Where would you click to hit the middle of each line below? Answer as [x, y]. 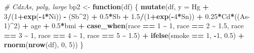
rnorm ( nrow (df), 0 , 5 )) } [44, 44]
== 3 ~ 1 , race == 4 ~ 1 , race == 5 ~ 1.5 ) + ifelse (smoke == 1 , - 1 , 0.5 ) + [124, 35]
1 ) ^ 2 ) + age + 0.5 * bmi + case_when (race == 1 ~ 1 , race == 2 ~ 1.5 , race [124, 26]
